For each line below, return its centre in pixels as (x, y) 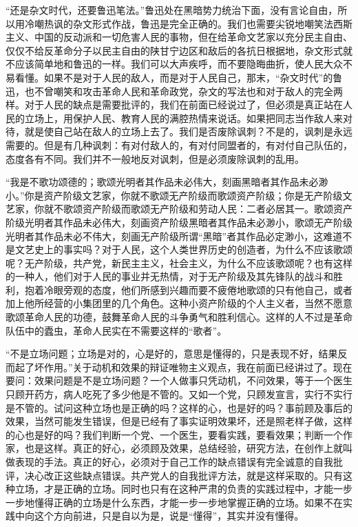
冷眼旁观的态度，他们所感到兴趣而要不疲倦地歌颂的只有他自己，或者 (198, 289)
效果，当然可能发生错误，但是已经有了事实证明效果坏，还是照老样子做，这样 (179, 421)
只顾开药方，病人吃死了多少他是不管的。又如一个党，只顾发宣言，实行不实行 (179, 394)
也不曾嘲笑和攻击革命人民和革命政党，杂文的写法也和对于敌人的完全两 (183, 91)
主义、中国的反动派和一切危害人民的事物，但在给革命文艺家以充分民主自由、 (179, 37)
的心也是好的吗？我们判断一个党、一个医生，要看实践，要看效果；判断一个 (174, 434)
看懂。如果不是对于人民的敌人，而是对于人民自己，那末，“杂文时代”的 (174, 77)
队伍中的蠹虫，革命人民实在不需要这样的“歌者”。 (116, 330)
